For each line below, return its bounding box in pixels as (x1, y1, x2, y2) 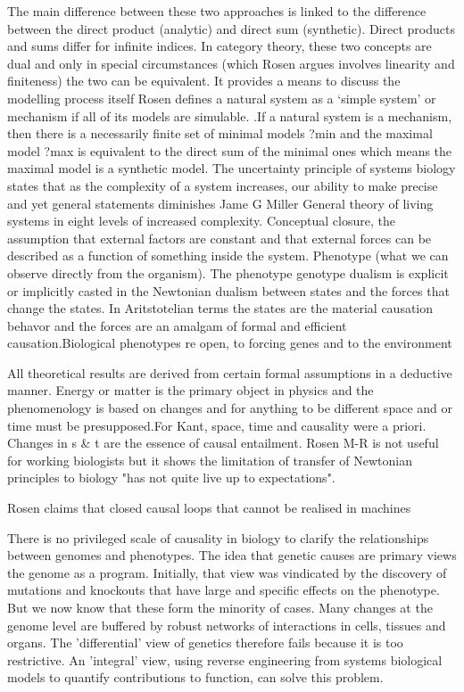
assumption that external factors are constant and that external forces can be (7, 228, 432, 247)
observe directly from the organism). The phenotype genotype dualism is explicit (7, 263, 449, 282)
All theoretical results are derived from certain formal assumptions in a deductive (7, 363, 452, 382)
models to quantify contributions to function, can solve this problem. (7, 668, 384, 687)
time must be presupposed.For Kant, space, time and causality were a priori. (7, 416, 427, 434)
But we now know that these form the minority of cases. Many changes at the (7, 598, 433, 616)
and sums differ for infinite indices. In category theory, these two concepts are (7, 37, 432, 55)
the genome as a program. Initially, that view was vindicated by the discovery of (7, 563, 447, 581)
